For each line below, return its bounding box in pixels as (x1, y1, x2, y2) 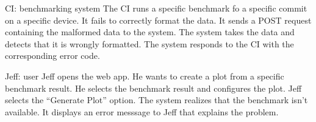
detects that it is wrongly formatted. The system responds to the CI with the (5, 37, 294, 50)
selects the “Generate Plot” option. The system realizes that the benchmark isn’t (5, 93, 308, 106)
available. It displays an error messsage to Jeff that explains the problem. (5, 105, 279, 118)
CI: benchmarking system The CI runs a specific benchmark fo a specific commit (5, 2, 307, 14)
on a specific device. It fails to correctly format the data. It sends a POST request (5, 13, 312, 26)
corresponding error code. (5, 49, 100, 62)
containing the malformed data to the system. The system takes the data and (5, 25, 295, 38)
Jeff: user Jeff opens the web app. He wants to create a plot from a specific (5, 69, 284, 82)
